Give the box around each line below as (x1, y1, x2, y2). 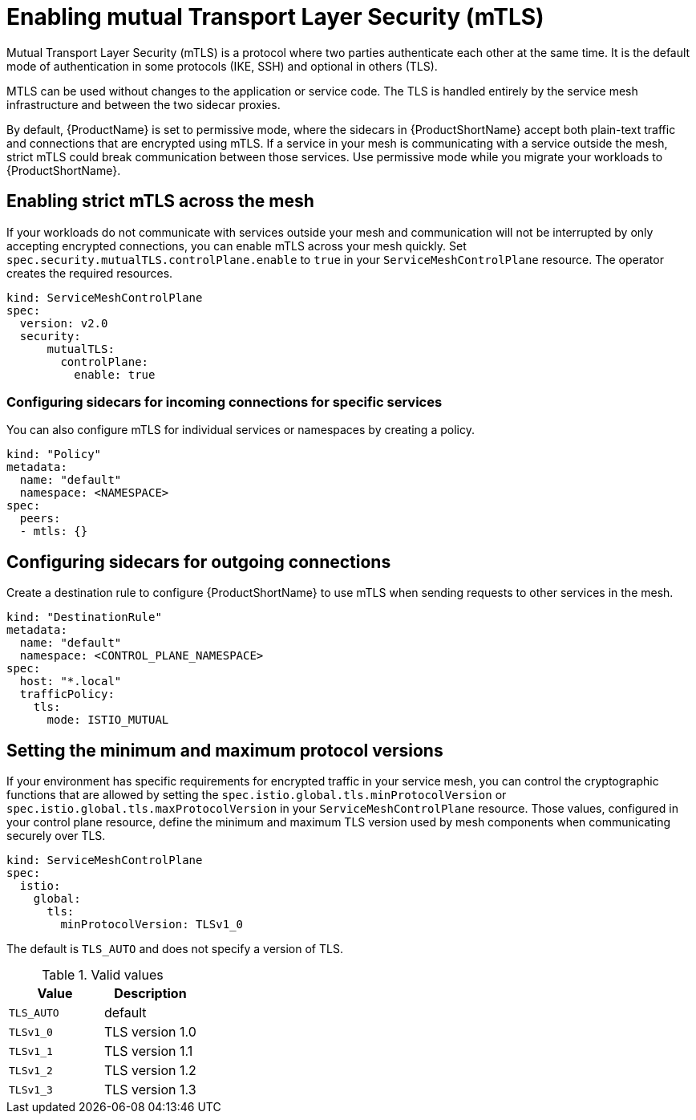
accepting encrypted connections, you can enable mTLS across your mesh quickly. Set (6, 238, 467, 253)
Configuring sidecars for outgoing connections (6, 551, 391, 572)
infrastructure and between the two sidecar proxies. (6, 97, 281, 112)
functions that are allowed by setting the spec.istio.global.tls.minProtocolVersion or (6, 788, 507, 802)
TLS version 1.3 (103, 1081, 196, 1098)
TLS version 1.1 (103, 1043, 193, 1060)
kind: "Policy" (6, 448, 102, 461)
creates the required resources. (6, 266, 173, 280)
